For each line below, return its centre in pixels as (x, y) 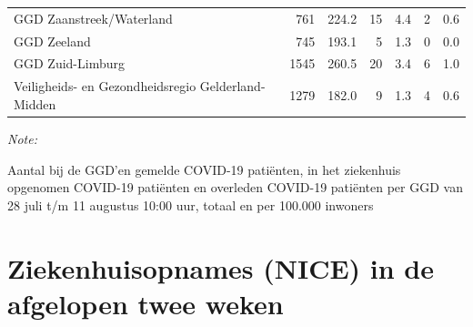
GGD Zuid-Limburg (69, 63)
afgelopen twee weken (146, 303)
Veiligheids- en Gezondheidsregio (105, 86)
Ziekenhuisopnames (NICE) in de (221, 267)
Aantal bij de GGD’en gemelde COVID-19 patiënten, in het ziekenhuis (204, 169)
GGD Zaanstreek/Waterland (93, 18)
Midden (35, 103)
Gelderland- (232, 86)
